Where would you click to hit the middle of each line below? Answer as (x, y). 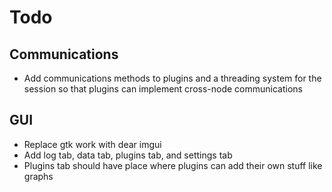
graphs (38, 176)
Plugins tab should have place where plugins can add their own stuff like (173, 165)
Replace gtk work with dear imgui (92, 144)
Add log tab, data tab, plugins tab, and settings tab (128, 155)
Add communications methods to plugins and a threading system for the (172, 78)
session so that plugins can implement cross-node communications (163, 89)
